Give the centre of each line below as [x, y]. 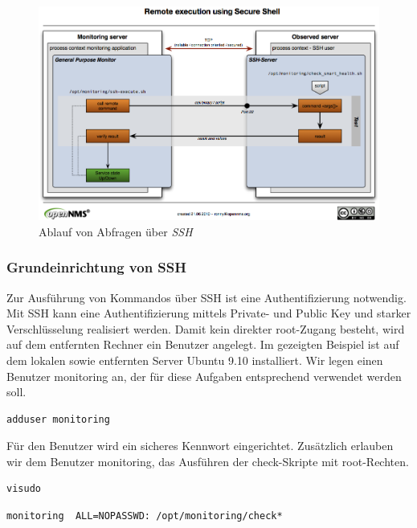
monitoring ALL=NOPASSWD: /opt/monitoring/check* [145, 516]
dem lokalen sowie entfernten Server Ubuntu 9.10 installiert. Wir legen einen [195, 360]
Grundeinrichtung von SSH [96, 267]
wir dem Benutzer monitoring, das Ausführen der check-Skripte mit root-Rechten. [208, 461]
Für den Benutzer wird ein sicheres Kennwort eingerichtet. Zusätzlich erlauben [200, 446]
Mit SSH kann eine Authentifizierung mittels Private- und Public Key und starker [209, 313]
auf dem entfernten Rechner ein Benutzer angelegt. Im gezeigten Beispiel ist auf [203, 344]
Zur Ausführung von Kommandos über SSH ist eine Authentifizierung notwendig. [206, 297]
